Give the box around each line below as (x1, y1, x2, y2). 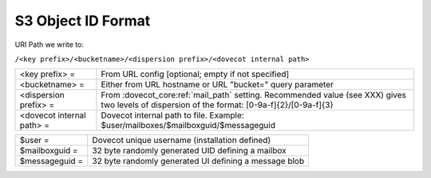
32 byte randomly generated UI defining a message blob (92, 156, 305, 167)
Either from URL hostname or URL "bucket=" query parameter (101, 79, 334, 91)
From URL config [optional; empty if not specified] (101, 68, 290, 79)
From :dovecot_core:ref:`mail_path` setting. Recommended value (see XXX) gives (101, 90, 407, 101)
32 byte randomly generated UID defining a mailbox (92, 145, 287, 157)
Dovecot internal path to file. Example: (101, 110, 245, 121)
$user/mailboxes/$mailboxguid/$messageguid (101, 120, 275, 131)
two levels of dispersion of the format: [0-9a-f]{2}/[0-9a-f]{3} (101, 99, 334, 110)
